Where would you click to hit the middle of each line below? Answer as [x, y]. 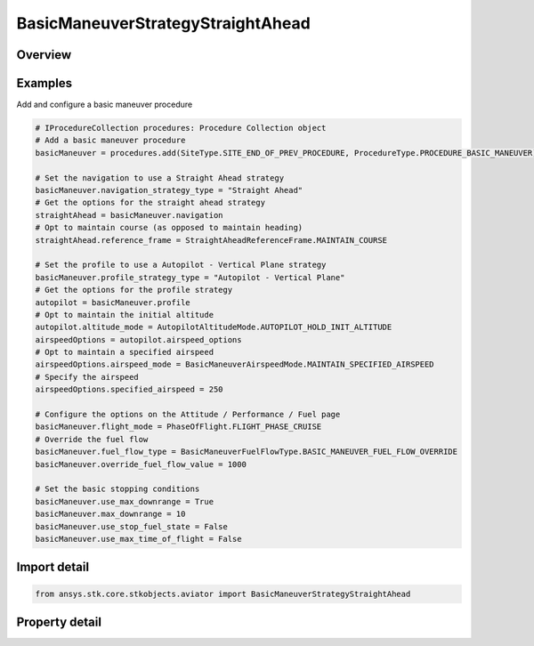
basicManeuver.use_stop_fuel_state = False [132, 526]
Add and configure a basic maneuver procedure [105, 105]
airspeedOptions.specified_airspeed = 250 [129, 390]
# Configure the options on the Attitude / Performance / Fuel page [188, 415]
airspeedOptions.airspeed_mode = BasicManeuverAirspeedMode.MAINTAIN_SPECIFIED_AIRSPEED [235, 364]
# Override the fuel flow [92, 439]
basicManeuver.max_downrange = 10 [110, 514]
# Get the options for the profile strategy [134, 290]
